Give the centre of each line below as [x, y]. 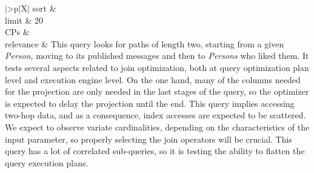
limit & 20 [24, 20]
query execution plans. [47, 162]
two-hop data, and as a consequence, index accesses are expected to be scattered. [155, 115]
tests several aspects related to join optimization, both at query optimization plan [157, 67]
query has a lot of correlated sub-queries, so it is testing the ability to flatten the [155, 151]
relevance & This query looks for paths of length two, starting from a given [145, 43]
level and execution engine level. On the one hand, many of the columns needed [153, 79]
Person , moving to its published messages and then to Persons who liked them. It [157, 56]
